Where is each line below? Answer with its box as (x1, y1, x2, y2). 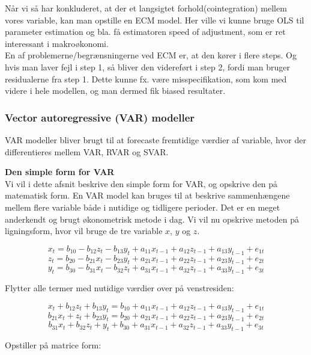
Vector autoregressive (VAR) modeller (5, 110, 195, 125)
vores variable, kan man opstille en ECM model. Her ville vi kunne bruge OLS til (5, 13, 304, 26)
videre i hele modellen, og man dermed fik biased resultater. (5, 84, 226, 97)
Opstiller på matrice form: (5, 339, 101, 351)
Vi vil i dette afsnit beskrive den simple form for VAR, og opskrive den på (5, 177, 278, 190)
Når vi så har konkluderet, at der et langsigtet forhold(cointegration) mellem (5, 2, 287, 14)
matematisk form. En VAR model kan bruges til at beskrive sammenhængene (5, 189, 290, 202)
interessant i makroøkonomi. (5, 37, 109, 49)
